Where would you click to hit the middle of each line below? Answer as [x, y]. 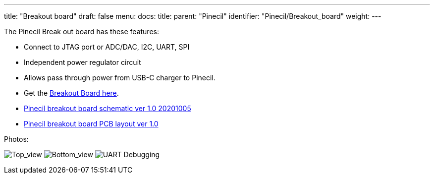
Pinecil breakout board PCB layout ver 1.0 [91, 124]
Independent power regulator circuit [82, 62]
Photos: [16, 139]
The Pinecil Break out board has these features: [81, 31]
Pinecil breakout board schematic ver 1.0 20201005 [108, 108]
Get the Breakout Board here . [71, 93]
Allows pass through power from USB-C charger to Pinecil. [120, 78]
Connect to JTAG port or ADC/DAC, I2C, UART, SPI [107, 47]
